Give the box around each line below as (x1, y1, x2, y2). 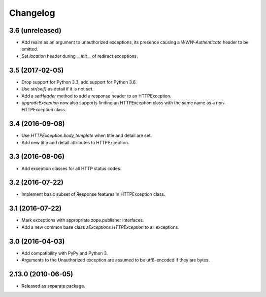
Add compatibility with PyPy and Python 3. (21, 250, 108, 256)
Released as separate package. (21, 283, 86, 289)
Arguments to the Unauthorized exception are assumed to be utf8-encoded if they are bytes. (21, 257, 210, 263)
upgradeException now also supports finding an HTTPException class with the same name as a (21, 99, 215, 106)
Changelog (9, 7, 55, 18)
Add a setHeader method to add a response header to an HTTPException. (21, 93, 172, 99)
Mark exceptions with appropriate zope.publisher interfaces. (21, 217, 144, 223)
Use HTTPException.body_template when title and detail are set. (21, 132, 152, 138)
